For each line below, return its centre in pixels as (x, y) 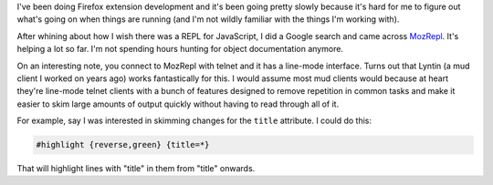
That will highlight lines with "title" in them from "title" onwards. (136, 169)
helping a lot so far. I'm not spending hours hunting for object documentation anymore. (180, 49)
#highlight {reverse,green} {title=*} (123, 145)
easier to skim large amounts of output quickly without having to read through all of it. (178, 104)
